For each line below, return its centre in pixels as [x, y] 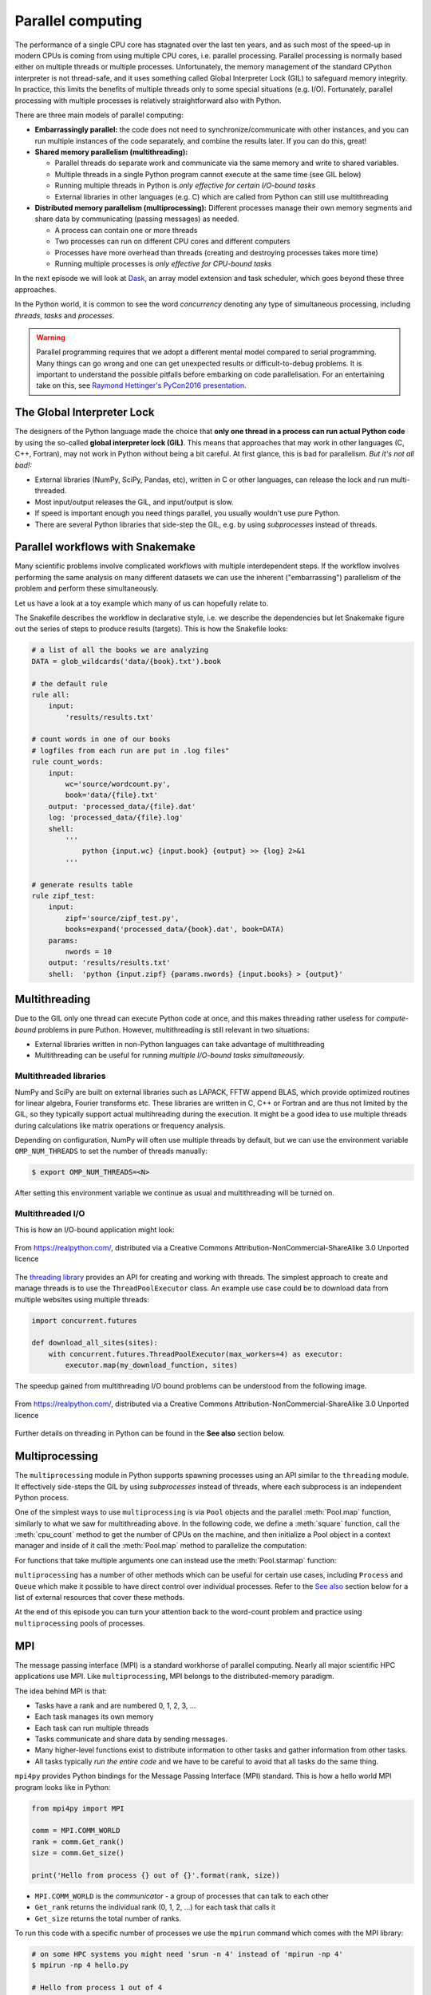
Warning [51, 337]
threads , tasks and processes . [65, 315]
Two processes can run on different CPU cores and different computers [172, 241]
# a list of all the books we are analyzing [120, 650]
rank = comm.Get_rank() [78, 1842]
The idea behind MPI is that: [61, 1691]
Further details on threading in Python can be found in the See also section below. [150, 1433]
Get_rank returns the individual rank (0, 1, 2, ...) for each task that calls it [155, 1907]
